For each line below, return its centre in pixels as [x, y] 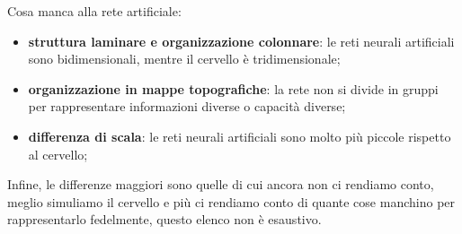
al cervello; [58, 154]
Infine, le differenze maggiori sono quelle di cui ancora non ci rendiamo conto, [221, 184]
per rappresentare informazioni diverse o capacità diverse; [187, 106]
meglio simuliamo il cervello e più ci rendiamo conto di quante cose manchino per [231, 201]
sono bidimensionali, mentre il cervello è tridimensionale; [184, 59]
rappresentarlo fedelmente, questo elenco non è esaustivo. [164, 219]
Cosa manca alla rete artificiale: [94, 11]
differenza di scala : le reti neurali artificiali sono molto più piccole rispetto [240, 136]
